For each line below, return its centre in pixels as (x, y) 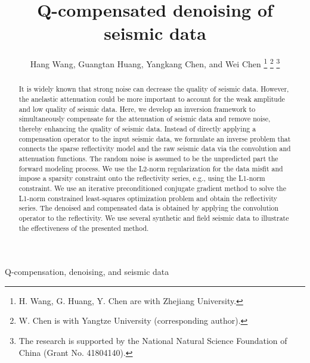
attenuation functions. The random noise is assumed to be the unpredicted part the (148, 158)
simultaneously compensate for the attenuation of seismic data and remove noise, (145, 119)
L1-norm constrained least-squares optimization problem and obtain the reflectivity (148, 198)
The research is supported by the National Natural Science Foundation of (153, 340)
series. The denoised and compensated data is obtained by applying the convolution (149, 208)
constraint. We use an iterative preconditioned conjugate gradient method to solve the (153, 188)
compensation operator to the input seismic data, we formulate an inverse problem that (155, 138)
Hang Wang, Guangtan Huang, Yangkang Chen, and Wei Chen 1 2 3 (155, 63)
